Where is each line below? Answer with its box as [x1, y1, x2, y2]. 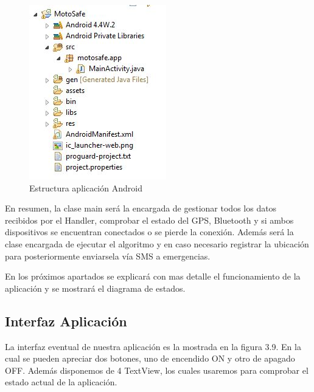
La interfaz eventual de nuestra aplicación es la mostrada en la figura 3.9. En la [5, 340, 301, 352]
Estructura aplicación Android [29, 181, 142, 194]
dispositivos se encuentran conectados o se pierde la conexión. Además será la [5, 225, 294, 238]
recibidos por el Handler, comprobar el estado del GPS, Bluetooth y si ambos [5, 213, 294, 226]
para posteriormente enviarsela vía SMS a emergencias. [5, 249, 211, 262]
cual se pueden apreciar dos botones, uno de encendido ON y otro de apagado [5, 352, 295, 365]
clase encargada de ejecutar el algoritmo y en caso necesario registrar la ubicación [5, 237, 309, 250]
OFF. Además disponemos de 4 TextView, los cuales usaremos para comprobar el [5, 363, 309, 376]
